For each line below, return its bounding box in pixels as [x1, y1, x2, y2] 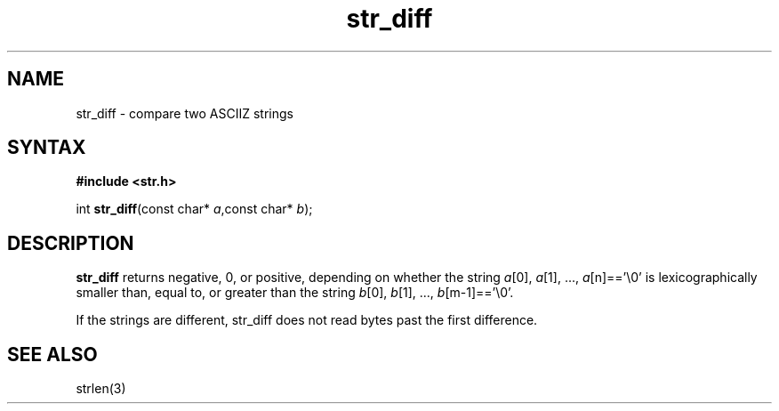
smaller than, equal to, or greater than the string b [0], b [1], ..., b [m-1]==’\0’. [76, 285, 514, 301]
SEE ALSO [7, 342, 98, 366]
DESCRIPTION [7, 231, 134, 254]
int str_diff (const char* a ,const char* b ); [76, 201, 313, 217]
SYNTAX [7, 136, 86, 159]
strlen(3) [76, 381, 126, 397]
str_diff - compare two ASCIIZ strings [76, 105, 293, 121]
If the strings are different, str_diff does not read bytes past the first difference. [76, 312, 538, 328]
